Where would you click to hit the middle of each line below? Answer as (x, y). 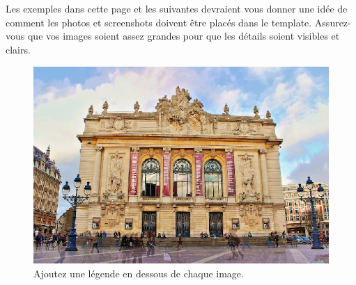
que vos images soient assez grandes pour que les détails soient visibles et (184, 36)
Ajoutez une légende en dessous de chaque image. (139, 273)
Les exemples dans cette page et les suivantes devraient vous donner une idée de (177, 8)
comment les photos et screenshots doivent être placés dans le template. (159, 22)
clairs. (18, 49)
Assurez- (333, 22)
